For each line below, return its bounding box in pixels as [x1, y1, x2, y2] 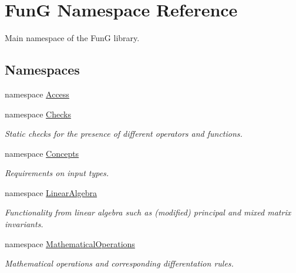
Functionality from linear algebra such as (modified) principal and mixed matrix [5, 206, 291, 218]
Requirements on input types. [5, 167, 109, 179]
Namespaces [5, 60, 80, 79]
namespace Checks [5, 107, 71, 120]
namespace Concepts [5, 147, 79, 159]
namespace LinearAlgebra [5, 186, 97, 198]
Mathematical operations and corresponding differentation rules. [5, 257, 234, 269]
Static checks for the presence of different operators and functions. [5, 127, 243, 140]
